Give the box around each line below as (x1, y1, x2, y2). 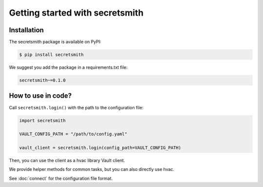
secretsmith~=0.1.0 (19, 78, 66, 83)
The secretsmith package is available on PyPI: (9, 39, 102, 45)
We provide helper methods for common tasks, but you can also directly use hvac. (9, 166, 175, 172)
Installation (9, 26, 44, 34)
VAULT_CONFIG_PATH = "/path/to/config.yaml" (19, 131, 128, 137)
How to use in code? (9, 92, 72, 100)
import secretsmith (19, 118, 66, 123)
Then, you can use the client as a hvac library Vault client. (9, 158, 125, 164)
